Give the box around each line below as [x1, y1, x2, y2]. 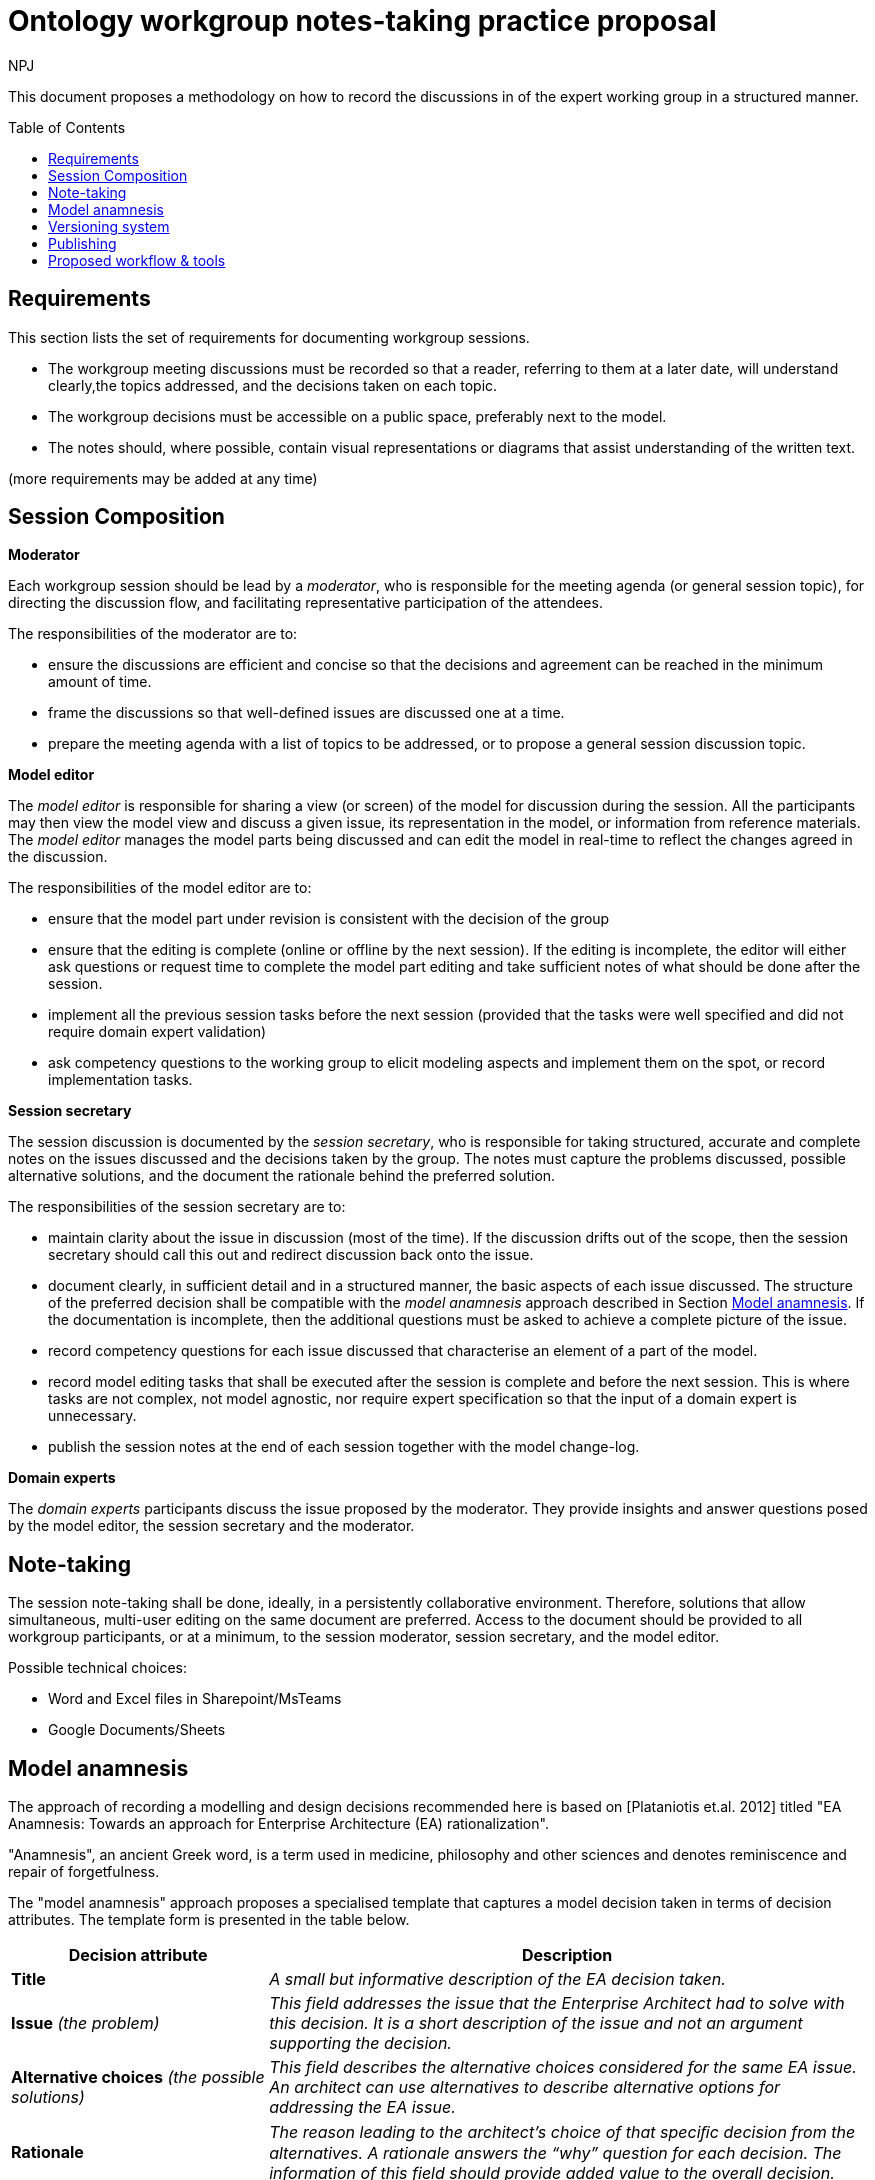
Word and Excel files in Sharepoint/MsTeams [48, 1690, 342, 1708]
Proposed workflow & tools [48, 251, 226, 269]
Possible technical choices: [8, 1659, 188, 1677]
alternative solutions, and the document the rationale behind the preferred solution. [8, 1167, 556, 1185]
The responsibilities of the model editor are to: [8, 879, 312, 897]
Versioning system [48, 217, 170, 235]
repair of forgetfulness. [8, 1863, 160, 1881]
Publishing [48, 234, 117, 252]
